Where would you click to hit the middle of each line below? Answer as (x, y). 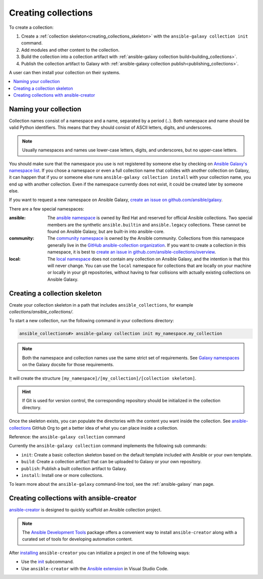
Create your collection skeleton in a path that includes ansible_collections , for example (101, 305)
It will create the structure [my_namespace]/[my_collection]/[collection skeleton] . (103, 378)
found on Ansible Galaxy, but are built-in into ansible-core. (106, 231)
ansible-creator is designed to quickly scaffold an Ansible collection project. (85, 510)
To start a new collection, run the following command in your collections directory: (92, 321)
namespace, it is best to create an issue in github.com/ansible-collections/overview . (132, 252)
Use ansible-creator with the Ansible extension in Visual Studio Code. (95, 568)
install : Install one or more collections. (62, 475)
